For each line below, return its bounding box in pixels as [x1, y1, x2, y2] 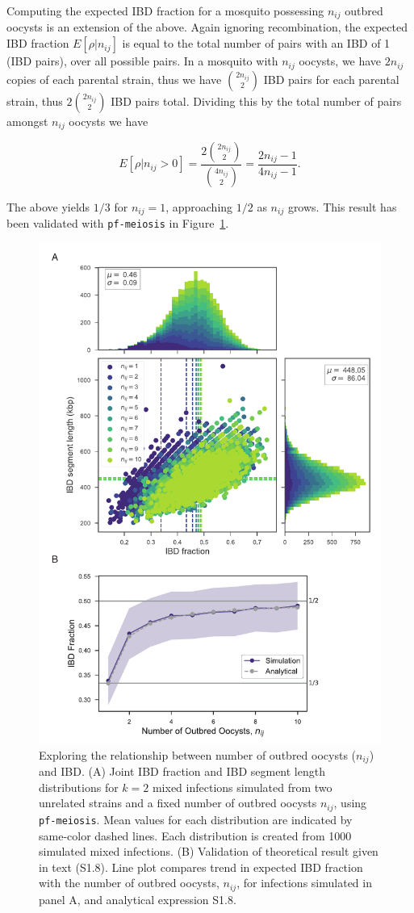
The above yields [6, 198, 90, 215]
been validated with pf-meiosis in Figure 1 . [6, 215, 229, 232]
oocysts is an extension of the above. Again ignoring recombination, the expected [6, 19, 408, 36]
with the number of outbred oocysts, [39, 874, 220, 891]
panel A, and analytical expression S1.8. [39, 890, 236, 907]
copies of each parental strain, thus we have [6, 70, 222, 87]
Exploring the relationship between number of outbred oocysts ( [39, 746, 357, 763]
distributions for [39, 778, 119, 795]
